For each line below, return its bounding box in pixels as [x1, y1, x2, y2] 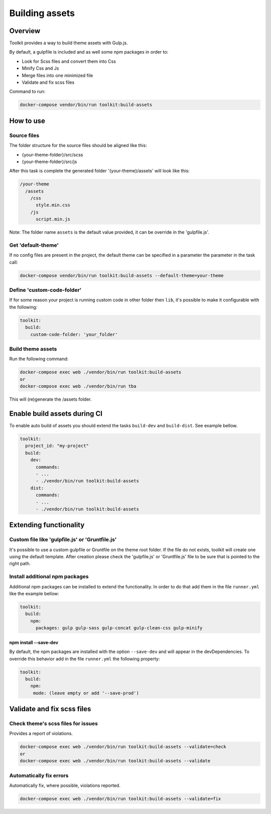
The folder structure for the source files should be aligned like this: [9, 142, 148, 148]
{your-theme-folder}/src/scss [22, 151, 83, 157]
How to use [9, 116, 45, 125]
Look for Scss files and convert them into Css [22, 58, 116, 64]
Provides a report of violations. [9, 730, 73, 737]
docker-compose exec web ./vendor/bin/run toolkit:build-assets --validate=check [20, 744, 227, 750]
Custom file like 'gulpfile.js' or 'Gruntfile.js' [9, 536, 117, 543]
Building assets [9, 8, 75, 19]
